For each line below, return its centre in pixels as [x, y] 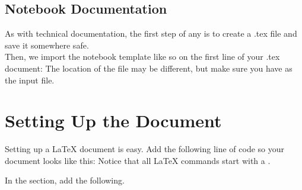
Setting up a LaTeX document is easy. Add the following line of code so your [145, 149]
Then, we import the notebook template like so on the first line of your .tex [142, 57]
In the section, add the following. [65, 180]
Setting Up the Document [113, 120]
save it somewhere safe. [47, 45]
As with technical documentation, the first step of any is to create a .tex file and [151, 33]
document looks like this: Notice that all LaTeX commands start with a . [138, 160]
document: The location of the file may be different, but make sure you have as [149, 68]
